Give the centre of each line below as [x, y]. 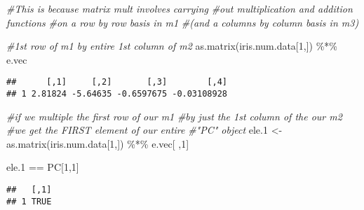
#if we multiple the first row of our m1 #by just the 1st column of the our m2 [174, 116]
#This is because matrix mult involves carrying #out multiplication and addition [180, 8]
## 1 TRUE [29, 201]
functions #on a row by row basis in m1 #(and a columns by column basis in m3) [183, 22]
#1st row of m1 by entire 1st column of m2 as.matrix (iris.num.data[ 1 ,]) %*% [172, 46]
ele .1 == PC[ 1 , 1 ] [43, 167]
